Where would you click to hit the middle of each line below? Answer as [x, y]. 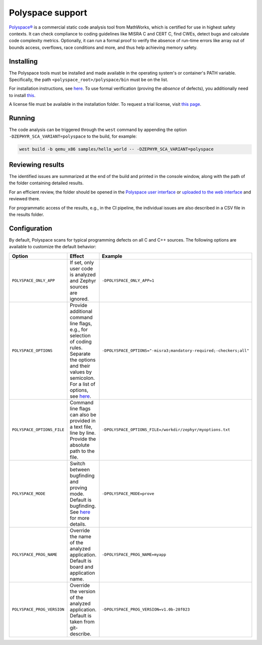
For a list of [82, 384]
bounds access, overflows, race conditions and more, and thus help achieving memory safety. [103, 47]
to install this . [22, 95]
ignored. [79, 299]
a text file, [81, 427]
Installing [24, 61]
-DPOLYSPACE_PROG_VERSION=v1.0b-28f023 [146, 609]
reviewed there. [25, 199]
